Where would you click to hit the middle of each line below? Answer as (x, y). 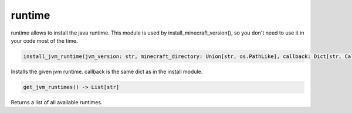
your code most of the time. (45, 40)
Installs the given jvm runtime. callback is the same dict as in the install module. (107, 71)
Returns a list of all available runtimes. (57, 102)
